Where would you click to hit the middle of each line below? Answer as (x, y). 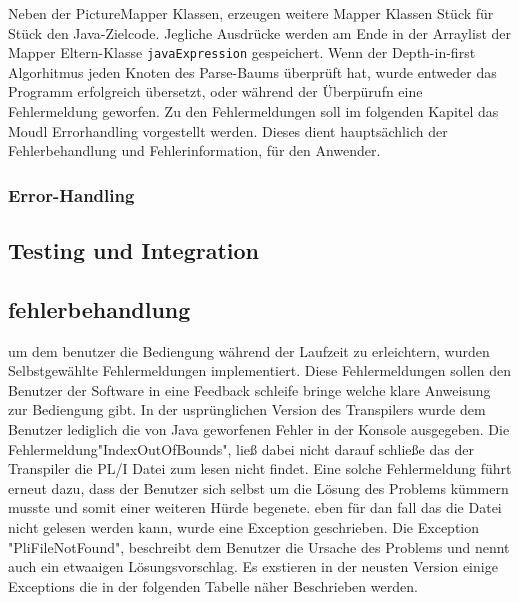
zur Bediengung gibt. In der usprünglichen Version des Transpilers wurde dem (247, 409)
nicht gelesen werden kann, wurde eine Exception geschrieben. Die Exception (244, 526)
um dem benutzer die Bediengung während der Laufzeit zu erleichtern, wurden (249, 350)
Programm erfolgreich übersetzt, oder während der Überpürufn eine (215, 91)
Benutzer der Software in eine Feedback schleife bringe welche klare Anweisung (249, 389)
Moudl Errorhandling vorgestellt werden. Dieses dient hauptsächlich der (228, 130)
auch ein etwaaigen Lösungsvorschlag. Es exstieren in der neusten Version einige (253, 566)
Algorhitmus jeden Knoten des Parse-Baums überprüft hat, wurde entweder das (252, 71)
